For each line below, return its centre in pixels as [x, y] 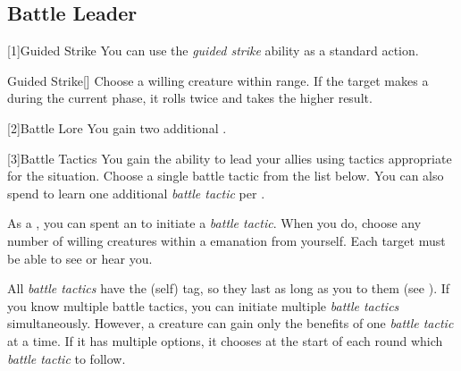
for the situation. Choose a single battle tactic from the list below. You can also [226, 176]
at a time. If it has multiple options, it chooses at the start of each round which [225, 340]
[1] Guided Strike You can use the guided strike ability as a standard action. [213, 51]
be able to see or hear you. [80, 258]
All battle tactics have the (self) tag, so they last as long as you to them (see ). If [229, 288]
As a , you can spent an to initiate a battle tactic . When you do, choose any [214, 223]
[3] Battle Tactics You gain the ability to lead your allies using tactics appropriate [230, 158]
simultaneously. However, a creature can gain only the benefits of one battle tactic [230, 323]
